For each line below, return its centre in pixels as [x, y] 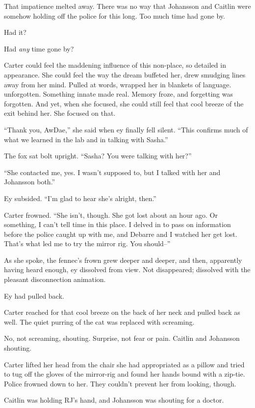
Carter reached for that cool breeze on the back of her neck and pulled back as [122, 312]
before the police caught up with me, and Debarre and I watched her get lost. [121, 234]
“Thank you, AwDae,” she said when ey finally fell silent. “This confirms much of [126, 129]
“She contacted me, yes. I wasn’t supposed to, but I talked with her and [112, 172]
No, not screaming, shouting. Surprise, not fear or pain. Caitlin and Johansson [122, 338]
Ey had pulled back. [34, 295]
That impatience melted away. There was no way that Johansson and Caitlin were [127, 6]
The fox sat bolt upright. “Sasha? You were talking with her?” [98, 156]
